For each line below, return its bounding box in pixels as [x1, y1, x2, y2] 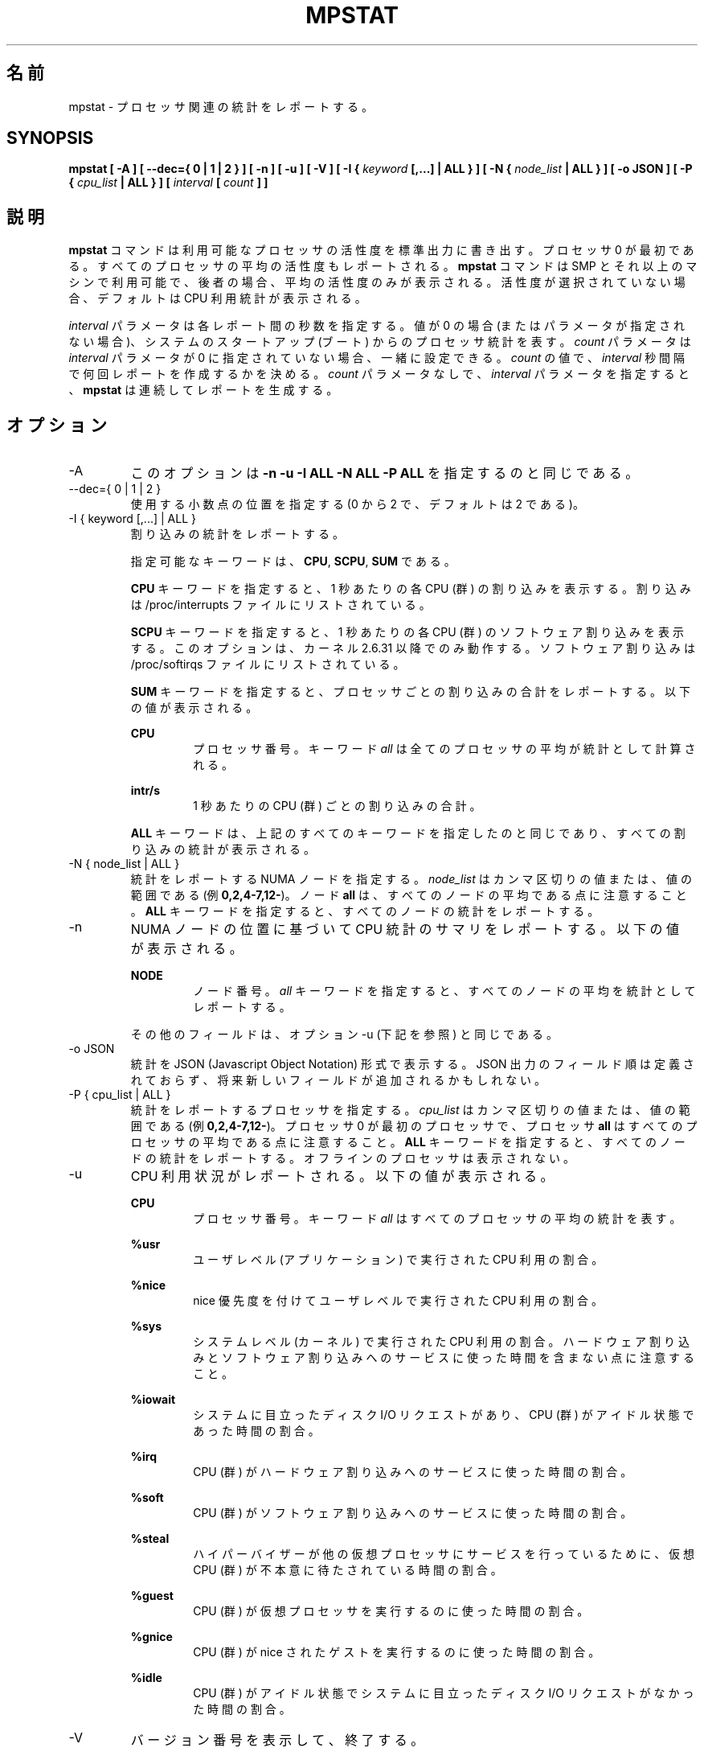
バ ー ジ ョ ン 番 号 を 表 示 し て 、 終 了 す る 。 [130, 1732, 424, 1749]
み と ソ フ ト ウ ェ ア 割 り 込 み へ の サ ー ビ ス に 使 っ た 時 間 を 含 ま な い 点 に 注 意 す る [193, 1351, 695, 1365]
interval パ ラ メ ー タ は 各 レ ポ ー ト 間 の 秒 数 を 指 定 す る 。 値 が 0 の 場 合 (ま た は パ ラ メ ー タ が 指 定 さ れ [68, 319, 686, 333]
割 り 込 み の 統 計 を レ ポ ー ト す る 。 [130, 527, 344, 541]
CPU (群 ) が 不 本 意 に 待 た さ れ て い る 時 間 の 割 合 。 [193, 1563, 502, 1577]
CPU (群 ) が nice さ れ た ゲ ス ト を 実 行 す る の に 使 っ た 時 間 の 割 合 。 [193, 1645, 600, 1659]
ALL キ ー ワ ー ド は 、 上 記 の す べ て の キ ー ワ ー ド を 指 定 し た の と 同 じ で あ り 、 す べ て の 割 [130, 826, 686, 841]
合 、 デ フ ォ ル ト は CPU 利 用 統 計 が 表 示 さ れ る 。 [68, 291, 366, 306]
